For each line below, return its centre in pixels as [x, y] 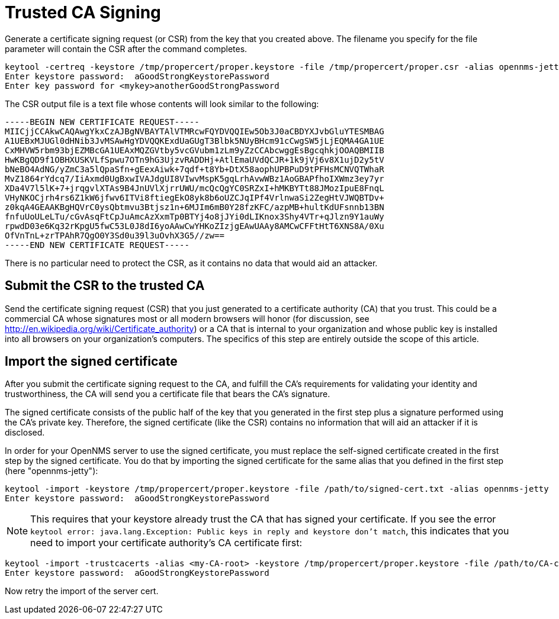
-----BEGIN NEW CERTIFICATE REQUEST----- [102, 122]
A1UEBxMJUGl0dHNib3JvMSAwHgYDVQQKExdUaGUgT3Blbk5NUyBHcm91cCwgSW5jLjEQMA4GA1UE [195, 141]
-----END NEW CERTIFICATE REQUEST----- [97, 245]
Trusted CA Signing [83, 12]
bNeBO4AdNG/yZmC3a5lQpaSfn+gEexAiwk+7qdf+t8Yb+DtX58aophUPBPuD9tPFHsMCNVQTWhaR [195, 169]
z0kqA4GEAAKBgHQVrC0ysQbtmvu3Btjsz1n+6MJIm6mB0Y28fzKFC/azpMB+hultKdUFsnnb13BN [195, 207]
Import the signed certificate [91, 362]
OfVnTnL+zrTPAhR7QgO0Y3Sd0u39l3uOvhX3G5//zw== [115, 235]
